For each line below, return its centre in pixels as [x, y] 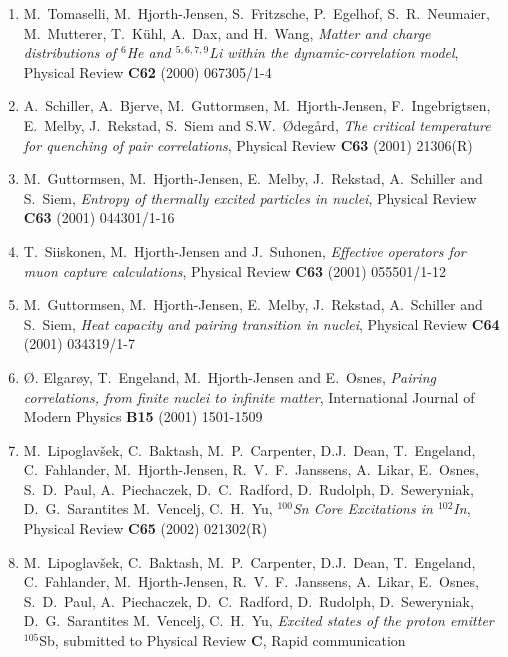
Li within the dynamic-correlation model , [334, 52]
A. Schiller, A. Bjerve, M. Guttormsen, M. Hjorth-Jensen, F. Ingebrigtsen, [257, 105]
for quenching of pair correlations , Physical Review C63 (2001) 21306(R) [248, 144]
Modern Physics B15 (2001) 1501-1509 [143, 416]
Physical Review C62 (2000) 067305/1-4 [147, 71]
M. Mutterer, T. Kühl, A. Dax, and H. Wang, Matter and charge [227, 32]
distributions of [69, 52]
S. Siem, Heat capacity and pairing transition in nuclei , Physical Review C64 [261, 323]
